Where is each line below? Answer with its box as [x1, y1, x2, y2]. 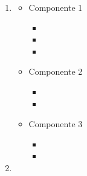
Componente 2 [28, 65, 83, 78]
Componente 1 [28, 1, 83, 13]
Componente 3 [28, 118, 83, 130]
